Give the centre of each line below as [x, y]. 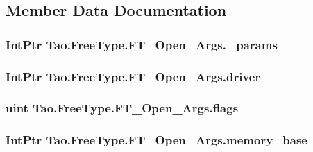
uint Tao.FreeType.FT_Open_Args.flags [122, 108]
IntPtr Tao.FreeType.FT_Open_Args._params [142, 44]
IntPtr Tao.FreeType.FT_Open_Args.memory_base [156, 140]
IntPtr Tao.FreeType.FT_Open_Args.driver [133, 76]
